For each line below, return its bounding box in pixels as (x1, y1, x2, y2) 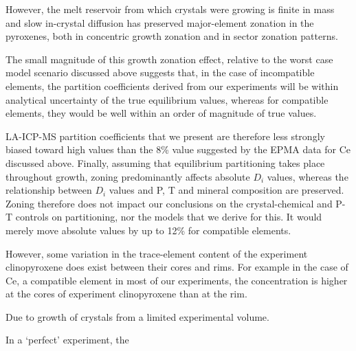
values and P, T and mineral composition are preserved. (109, 183, 344, 197)
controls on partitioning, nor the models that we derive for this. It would (15, 210, 322, 224)
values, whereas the (267, 169, 348, 183)
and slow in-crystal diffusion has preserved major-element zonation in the (5, 15, 314, 30)
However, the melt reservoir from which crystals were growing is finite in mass (5, 2, 335, 16)
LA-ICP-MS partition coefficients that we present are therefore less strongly (5, 128, 325, 143)
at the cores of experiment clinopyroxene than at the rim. (5, 286, 247, 301)
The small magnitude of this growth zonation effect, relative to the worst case (5, 52, 333, 66)
